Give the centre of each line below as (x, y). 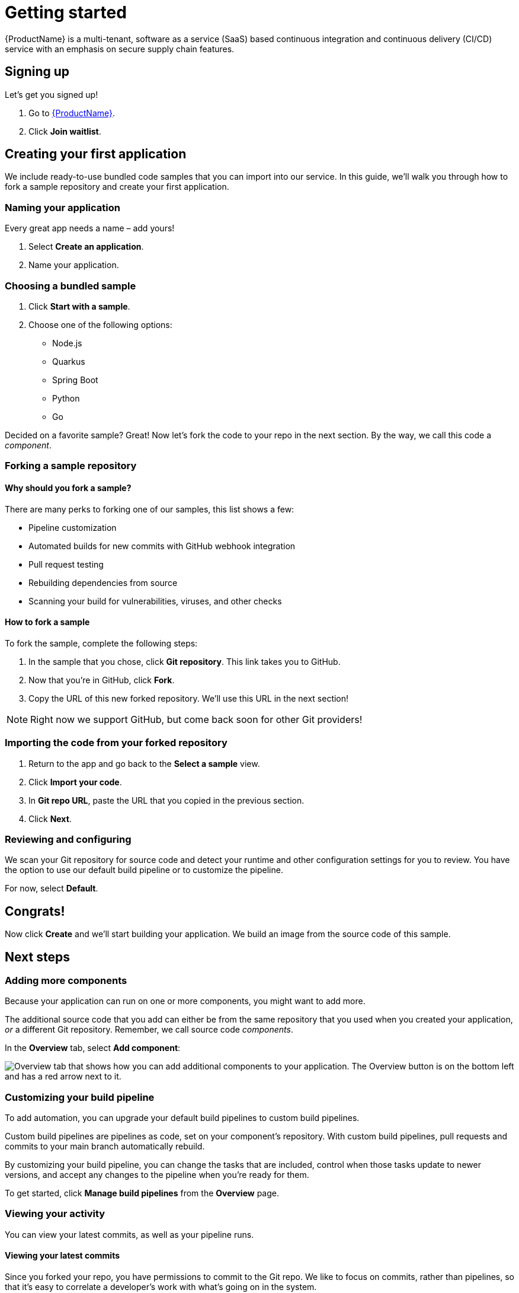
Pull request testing (66, 564)
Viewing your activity (55, 1214)
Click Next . (50, 819)
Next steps (37, 957)
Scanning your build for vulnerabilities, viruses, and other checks (155, 601)
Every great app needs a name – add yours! (90, 228)
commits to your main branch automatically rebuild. (105, 1146)
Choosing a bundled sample (71, 286)
